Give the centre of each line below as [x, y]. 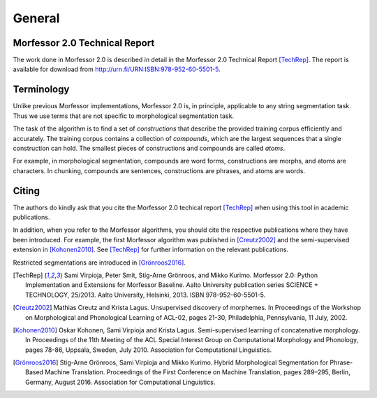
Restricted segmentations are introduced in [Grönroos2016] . [99, 263]
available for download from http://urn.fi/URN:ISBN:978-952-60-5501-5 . [117, 69]
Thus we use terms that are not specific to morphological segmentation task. [123, 116]
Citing [26, 191]
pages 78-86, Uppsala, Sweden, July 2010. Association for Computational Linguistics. [149, 350]
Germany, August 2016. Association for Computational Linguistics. [120, 382]
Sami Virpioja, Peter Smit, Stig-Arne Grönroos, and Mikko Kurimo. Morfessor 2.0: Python [191, 275]
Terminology [41, 90]
